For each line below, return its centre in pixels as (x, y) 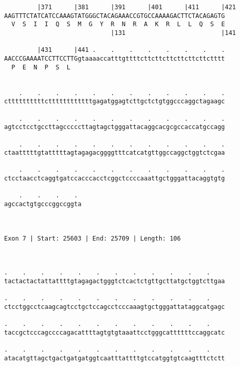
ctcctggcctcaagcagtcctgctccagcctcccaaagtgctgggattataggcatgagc (115, 307)
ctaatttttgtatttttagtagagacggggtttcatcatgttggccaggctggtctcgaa (115, 153)
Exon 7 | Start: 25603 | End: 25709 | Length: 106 (93, 238)
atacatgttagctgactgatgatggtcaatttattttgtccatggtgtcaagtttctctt (115, 358)
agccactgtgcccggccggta (43, 204)
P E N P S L (41, 67)
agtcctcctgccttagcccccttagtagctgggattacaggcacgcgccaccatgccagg (115, 127)
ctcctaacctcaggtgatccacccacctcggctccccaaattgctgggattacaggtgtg (115, 179)
